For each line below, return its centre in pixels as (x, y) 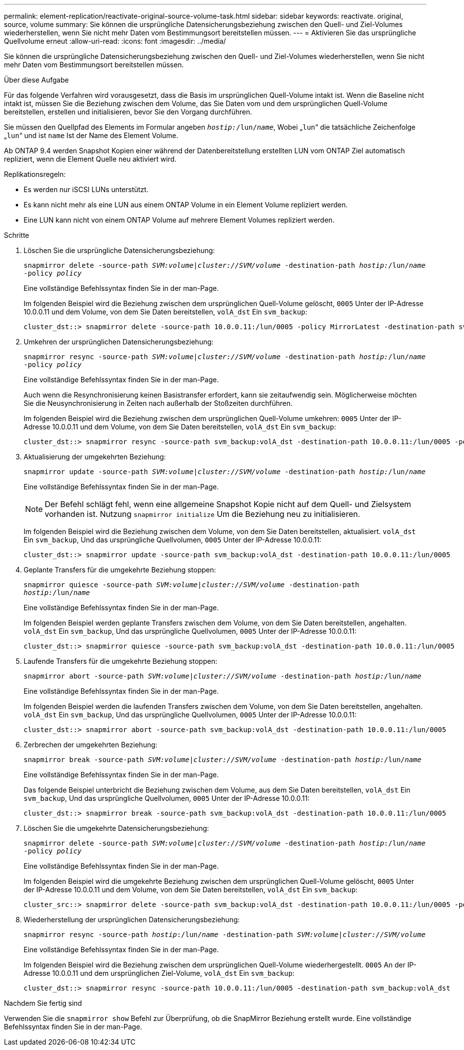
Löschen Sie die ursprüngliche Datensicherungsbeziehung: (119, 250)
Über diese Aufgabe (36, 80)
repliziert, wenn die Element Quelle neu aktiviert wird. (90, 159)
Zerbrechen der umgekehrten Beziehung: (91, 745)
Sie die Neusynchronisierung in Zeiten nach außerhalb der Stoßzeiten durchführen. (158, 403)
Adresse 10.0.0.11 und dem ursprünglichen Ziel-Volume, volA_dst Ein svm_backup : (159, 973)
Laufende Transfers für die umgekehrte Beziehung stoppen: (120, 661)
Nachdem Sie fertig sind (43, 1003)
